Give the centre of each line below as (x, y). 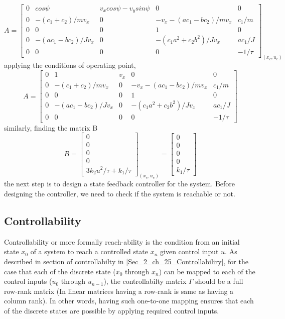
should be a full (219, 281)
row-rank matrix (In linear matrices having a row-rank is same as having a (119, 291)
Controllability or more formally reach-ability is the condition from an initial (122, 241)
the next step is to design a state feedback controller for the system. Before (120, 184)
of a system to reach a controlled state (89, 251)
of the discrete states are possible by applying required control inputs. (112, 310)
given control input (189, 251)
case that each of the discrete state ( (60, 271)
